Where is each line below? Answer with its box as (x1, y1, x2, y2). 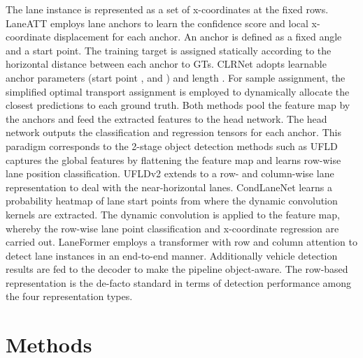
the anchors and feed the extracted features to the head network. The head (6, 111, 327, 126)
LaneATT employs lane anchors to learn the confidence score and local (6, 15, 308, 30)
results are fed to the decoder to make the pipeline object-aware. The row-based (6, 262, 348, 276)
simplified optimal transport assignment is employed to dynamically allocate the (6, 84, 350, 98)
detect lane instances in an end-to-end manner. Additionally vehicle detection (6, 248, 338, 262)
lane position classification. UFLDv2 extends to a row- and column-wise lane (6, 166, 334, 181)
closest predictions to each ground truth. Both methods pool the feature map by (6, 98, 350, 112)
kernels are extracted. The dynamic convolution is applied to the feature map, (6, 207, 340, 221)
